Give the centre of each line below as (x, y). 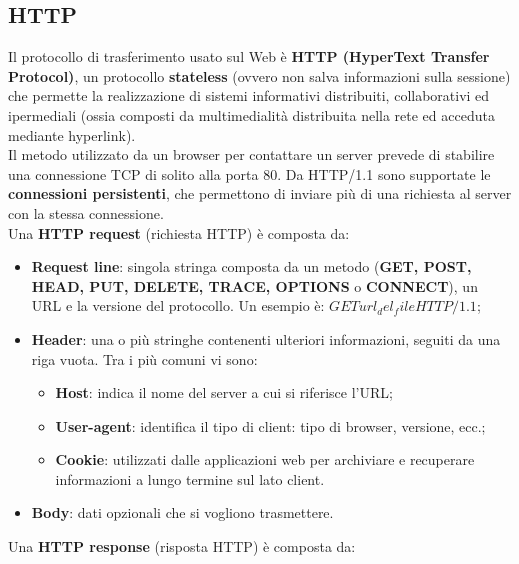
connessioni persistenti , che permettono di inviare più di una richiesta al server (260, 193)
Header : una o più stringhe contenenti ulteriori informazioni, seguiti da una (266, 338)
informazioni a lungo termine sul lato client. (190, 478)
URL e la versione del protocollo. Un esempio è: (178, 305)
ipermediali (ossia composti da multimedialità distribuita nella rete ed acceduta (251, 114)
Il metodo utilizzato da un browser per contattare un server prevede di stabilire (251, 154)
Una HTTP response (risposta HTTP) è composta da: (182, 546)
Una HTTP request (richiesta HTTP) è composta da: (179, 232)
